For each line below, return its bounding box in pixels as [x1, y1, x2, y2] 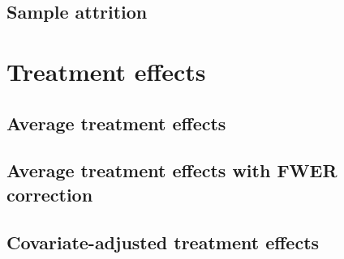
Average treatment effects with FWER [6, 158, 338, 183]
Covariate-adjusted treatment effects [6, 229, 320, 254]
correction [6, 181, 93, 206]
